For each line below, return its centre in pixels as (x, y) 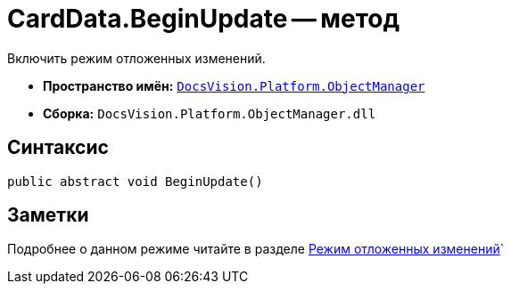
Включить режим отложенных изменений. (136, 58)
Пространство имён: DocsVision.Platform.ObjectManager (234, 85)
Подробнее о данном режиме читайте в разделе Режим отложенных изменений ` (256, 249)
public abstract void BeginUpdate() (135, 181)
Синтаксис (58, 148)
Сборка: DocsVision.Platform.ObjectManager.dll (210, 113)
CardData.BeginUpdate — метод (203, 19)
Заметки (48, 215)
